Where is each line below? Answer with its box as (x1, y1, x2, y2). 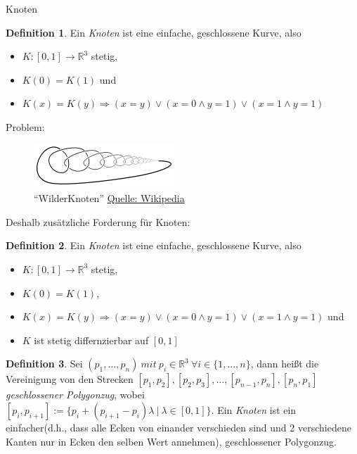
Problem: (6, 119, 45, 134)
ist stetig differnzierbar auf (34, 332, 149, 347)
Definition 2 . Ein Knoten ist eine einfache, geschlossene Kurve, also (6, 238, 301, 253)
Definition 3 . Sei (6, 356, 83, 371)
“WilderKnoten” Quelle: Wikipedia (34, 191, 185, 206)
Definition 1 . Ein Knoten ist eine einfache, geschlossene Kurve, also (6, 25, 301, 39)
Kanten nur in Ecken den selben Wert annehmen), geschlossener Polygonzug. (6, 434, 337, 448)
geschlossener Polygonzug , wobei (6, 387, 145, 402)
